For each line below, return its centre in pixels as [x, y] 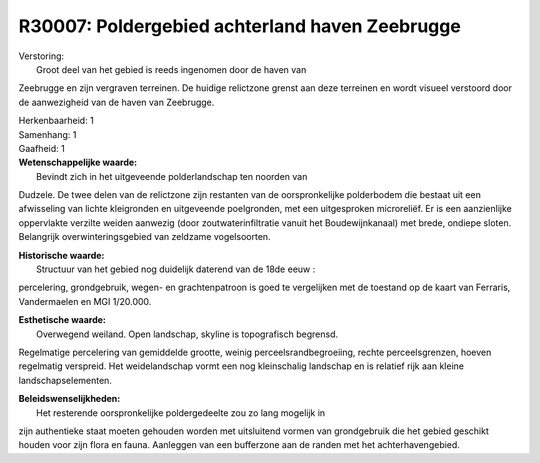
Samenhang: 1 [47, 134]
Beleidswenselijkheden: [69, 399]
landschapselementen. [65, 380]
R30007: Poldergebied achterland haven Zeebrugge [240, 26]
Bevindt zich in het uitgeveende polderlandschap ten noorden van [172, 176]
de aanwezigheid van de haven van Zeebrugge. [116, 102]
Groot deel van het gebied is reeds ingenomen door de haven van [171, 69]
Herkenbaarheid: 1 [56, 121]
